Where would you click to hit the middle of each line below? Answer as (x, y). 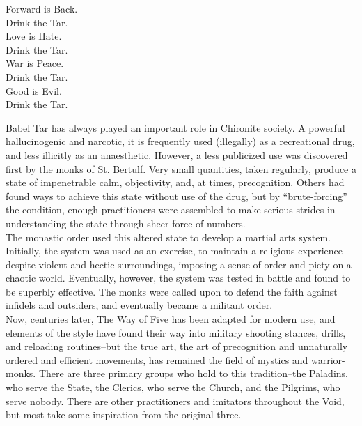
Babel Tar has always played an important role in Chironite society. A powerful (175, 127)
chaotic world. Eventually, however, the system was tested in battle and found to (178, 278)
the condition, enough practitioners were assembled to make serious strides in (171, 210)
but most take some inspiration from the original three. (124, 414)
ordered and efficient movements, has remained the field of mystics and (157, 359)
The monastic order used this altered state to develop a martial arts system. (168, 237)
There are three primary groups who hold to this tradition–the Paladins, (193, 373)
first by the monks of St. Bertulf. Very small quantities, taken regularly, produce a (181, 168)
